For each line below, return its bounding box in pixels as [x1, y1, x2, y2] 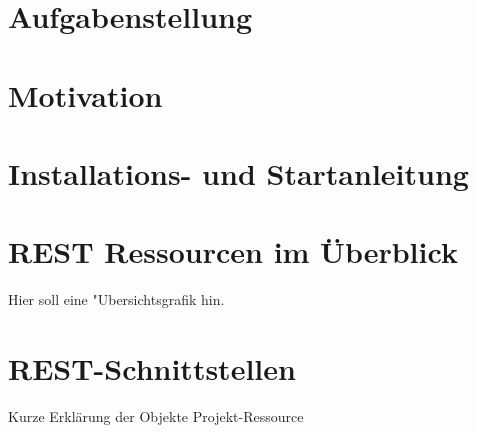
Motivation [8, 74, 163, 115]
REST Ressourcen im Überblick [8, 231, 458, 272]
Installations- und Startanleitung [8, 152, 469, 193]
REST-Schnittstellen [8, 348, 296, 389]
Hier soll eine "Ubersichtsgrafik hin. [8, 289, 225, 310]
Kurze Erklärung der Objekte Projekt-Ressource [8, 405, 304, 426]
